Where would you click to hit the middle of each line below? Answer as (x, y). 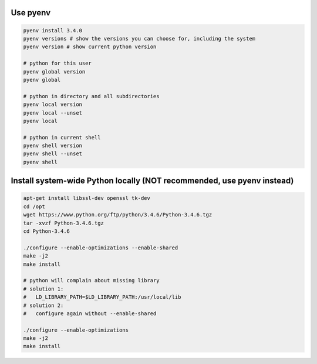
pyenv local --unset (53, 113)
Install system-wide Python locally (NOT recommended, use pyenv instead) (152, 181)
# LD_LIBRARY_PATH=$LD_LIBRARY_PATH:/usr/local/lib (102, 297)
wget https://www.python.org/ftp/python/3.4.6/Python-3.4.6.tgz (118, 215)
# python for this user (58, 64)
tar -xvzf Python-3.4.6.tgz (63, 223)
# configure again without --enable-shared (90, 313)
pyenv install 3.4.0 (53, 30)
